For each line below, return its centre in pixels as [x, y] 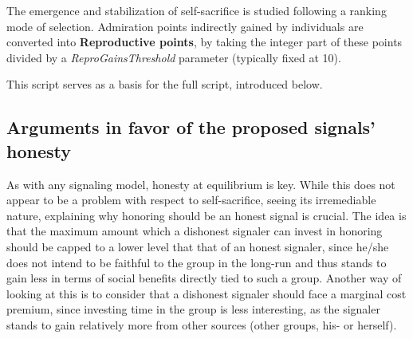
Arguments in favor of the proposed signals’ [191, 127]
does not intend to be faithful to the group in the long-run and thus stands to [197, 262]
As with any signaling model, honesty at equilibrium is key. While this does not [201, 184]
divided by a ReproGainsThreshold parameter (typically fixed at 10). [174, 57]
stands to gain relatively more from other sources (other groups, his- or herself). [202, 324]
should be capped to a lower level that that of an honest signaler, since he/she [198, 246]
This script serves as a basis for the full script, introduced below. [165, 84]
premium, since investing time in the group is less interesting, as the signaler [193, 309]
